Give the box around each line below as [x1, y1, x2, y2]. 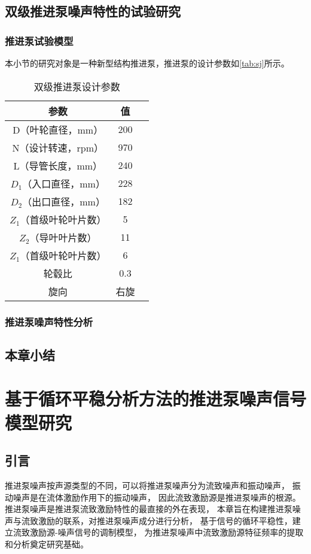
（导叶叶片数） [29, 230, 97, 244]
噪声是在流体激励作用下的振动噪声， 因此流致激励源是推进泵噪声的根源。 [13, 491, 301, 503]
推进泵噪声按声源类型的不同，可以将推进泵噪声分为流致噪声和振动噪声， [5, 479, 289, 491]
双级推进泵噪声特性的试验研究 [5, 2, 181, 20]
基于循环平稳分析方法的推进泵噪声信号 [5, 386, 307, 411]
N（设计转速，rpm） [12, 140, 103, 155]
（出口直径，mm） [22, 194, 105, 208]
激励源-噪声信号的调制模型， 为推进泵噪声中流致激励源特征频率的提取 [29, 526, 304, 538]
